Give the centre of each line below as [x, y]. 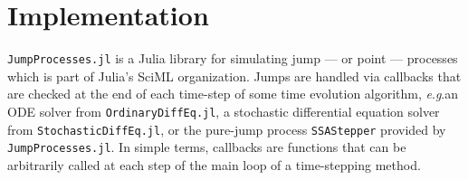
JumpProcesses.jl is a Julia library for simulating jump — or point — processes [233, 58]
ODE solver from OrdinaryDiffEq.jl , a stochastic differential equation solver [224, 111]
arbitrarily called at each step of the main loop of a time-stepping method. [214, 164]
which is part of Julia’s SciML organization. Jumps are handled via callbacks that [234, 76]
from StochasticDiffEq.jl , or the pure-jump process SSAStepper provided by [227, 129]
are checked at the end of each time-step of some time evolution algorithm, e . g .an [233, 94]
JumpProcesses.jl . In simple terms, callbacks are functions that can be [207, 147]
